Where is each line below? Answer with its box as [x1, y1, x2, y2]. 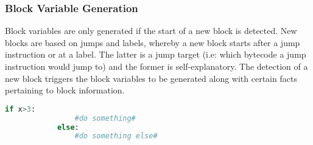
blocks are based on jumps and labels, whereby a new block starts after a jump [5, 36, 300, 49]
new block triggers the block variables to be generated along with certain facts [5, 72, 297, 84]
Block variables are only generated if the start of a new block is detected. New [5, 24, 297, 37]
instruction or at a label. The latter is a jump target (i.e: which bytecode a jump [5, 48, 306, 61]
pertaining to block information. [5, 84, 125, 96]
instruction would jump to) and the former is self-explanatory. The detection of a [5, 60, 308, 72]
